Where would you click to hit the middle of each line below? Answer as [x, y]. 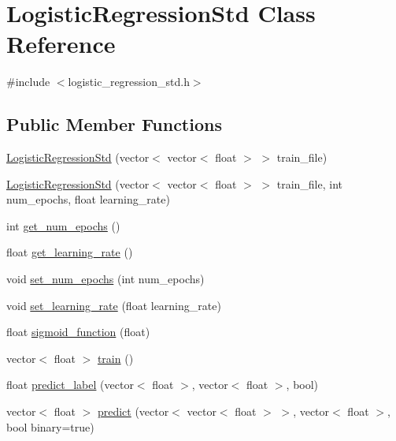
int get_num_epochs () [63, 225]
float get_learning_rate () [70, 252]
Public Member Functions [114, 124]
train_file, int [309, 183]
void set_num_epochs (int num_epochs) [105, 279]
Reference [61, 44]
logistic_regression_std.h [129, 82]
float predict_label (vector [70, 385]
